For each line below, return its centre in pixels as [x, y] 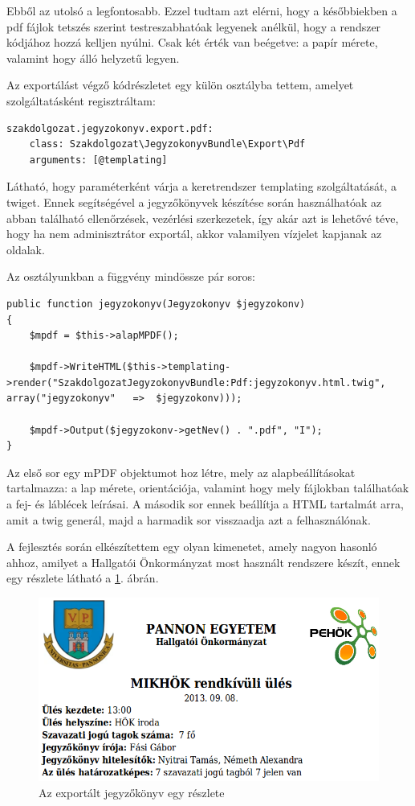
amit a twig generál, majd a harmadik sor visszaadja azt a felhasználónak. [189, 519]
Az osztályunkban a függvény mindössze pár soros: [131, 276]
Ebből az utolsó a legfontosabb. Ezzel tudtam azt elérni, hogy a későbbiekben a [202, 10]
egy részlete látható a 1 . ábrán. [83, 578]
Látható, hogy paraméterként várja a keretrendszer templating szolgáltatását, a [201, 186]
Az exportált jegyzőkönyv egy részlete [132, 792]
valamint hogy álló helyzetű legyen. [93, 58]
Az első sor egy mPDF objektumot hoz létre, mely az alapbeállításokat [181, 472]
